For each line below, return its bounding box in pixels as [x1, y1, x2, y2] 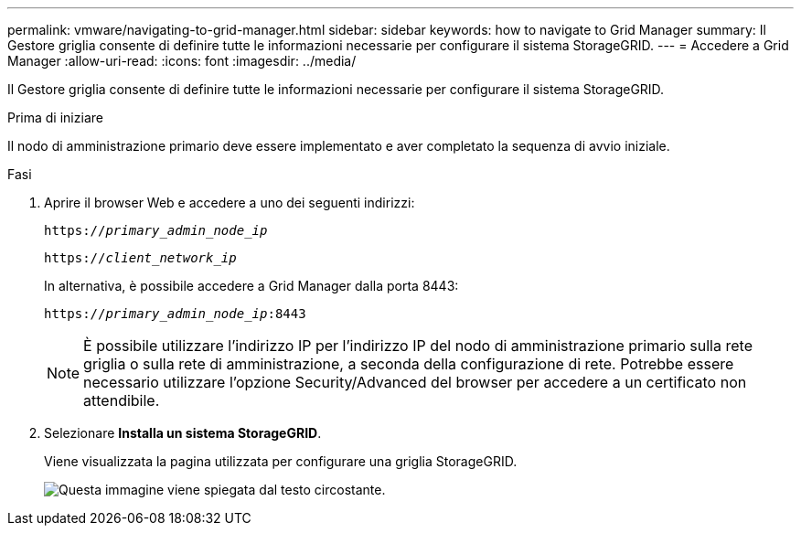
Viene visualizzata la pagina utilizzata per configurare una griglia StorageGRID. [44, 453, 518, 469]
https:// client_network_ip [44, 251, 237, 265]
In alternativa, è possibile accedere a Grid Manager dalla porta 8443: [44, 278, 459, 293]
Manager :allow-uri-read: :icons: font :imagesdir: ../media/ [7, 53, 357, 69]
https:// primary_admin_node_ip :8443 [44, 306, 306, 321]
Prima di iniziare [7, 110, 103, 125]
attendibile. [83, 391, 160, 410]
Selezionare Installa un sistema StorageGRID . [44, 425, 322, 441]
